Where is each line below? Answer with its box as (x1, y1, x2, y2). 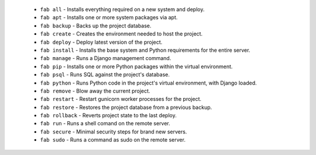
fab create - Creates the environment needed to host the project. (40, 30, 203, 37)
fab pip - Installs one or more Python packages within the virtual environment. (40, 63, 233, 70)
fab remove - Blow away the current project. (40, 87, 150, 94)
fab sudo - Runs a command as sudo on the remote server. (40, 136, 186, 143)
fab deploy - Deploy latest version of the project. (40, 38, 163, 45)
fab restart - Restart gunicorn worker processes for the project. (40, 96, 202, 103)
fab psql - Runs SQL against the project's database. (40, 71, 170, 78)
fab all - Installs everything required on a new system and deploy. (40, 6, 205, 13)
